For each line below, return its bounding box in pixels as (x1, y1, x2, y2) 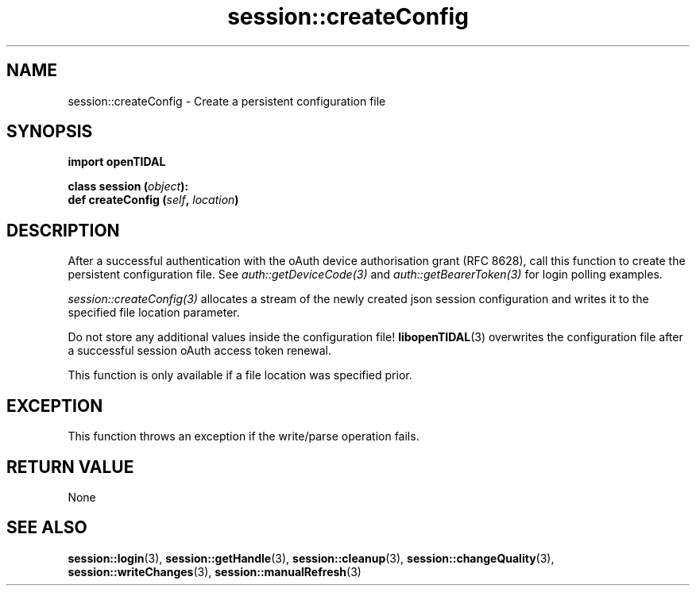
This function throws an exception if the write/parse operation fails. (68, 429, 420, 444)
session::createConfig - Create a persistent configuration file (68, 94, 386, 108)
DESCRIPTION (6, 220, 120, 240)
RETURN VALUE (6, 456, 134, 477)
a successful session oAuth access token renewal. (68, 344, 332, 358)
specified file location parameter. (68, 306, 240, 320)
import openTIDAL (68, 155, 166, 169)
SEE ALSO (6, 517, 87, 538)
